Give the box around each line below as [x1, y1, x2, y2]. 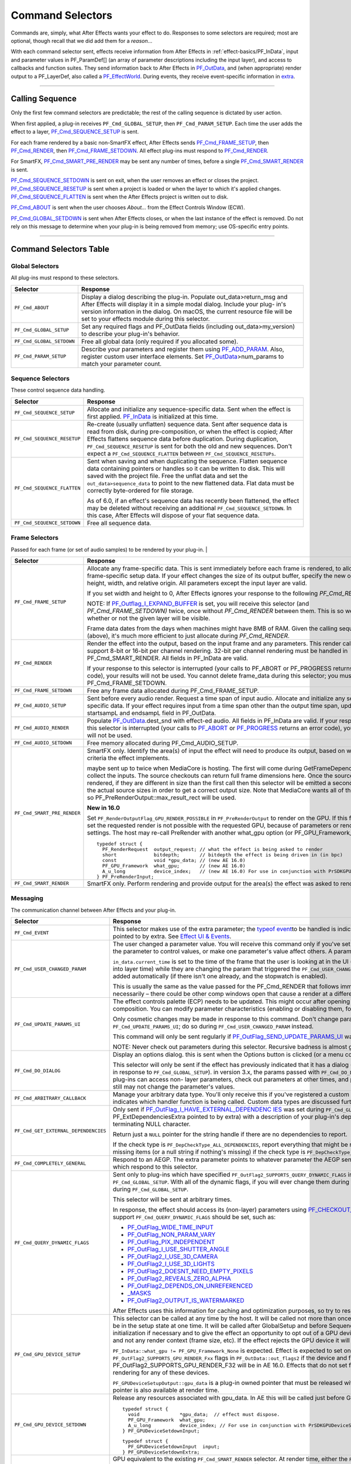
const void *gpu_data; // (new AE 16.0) [102, 857, 246, 863]
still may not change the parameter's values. [112, 1083, 235, 1091]
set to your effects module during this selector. [81, 314, 210, 323]
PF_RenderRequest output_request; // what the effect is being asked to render [102, 846, 323, 852]
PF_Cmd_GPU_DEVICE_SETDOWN [14, 1421, 87, 1428]
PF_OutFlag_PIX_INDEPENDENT [127, 1238, 215, 1246]
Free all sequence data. [87, 519, 152, 527]
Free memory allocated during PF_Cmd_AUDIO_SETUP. [87, 738, 239, 747]
